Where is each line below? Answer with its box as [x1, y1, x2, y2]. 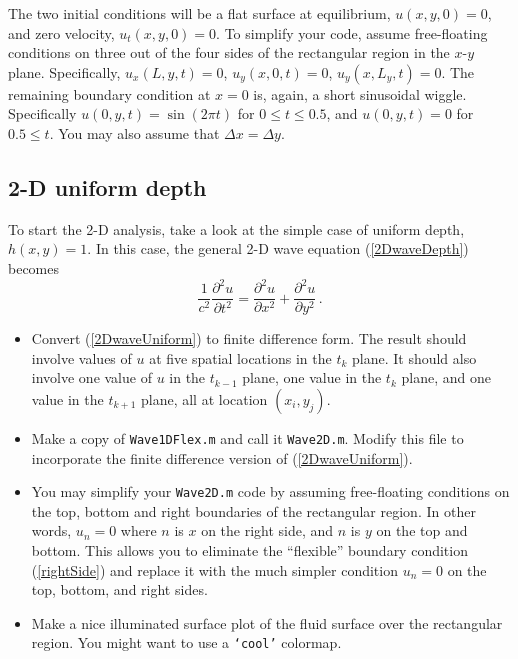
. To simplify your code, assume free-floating [216, 22, 488, 43]
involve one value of [31, 367, 152, 388]
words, [31, 520, 72, 541]
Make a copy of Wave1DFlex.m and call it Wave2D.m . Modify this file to [31, 427, 464, 448]
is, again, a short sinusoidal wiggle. [253, 83, 467, 104]
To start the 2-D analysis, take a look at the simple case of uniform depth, [8, 218, 465, 239]
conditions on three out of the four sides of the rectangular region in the [8, 42, 450, 63]
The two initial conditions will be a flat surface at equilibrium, [8, 3, 391, 23]
